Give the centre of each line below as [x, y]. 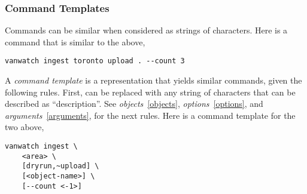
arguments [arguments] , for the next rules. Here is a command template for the [150, 115]
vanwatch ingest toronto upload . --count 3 [95, 61]
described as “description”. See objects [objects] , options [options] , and [134, 104]
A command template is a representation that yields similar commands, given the [153, 80]
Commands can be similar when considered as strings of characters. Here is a [146, 30]
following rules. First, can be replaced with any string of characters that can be [150, 92]
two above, [25, 127]
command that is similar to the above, [75, 41]
